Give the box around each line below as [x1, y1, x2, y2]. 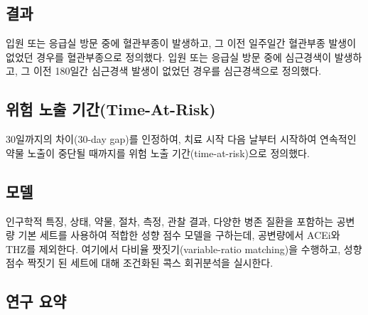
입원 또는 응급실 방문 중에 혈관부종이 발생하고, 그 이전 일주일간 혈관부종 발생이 [6, 36, 357, 50]
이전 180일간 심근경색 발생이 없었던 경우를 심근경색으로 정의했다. [33, 63, 322, 78]
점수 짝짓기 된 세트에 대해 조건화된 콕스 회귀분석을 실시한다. [6, 255, 274, 270]
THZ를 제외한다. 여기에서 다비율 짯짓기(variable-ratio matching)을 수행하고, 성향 [6, 241, 362, 256]
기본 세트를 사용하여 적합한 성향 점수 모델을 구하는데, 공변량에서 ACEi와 [18, 228, 340, 242]
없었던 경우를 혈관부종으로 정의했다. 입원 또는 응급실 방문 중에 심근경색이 [6, 49, 332, 64]
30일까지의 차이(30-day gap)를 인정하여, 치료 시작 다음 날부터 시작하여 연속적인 [6, 132, 357, 146]
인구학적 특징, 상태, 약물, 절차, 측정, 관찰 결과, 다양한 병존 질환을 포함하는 [6, 213, 334, 228]
